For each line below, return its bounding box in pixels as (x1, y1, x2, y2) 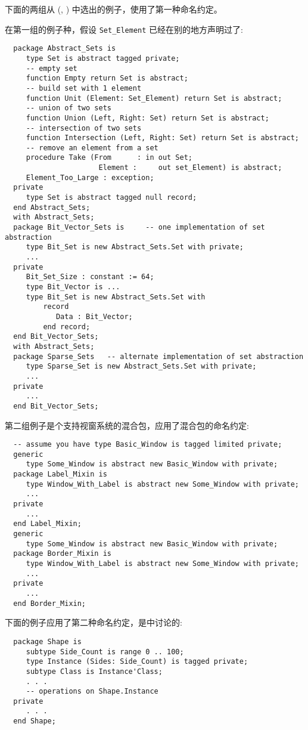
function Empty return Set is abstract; (26, 74, 188, 83)
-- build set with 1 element (26, 83, 142, 92)
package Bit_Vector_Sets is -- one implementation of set (13, 223, 265, 232)
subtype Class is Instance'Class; (26, 667, 163, 676)
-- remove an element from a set (26, 143, 158, 152)
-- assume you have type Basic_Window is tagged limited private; (13, 440, 282, 449)
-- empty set (26, 64, 77, 73)
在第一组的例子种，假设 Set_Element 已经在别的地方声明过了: (5, 23, 243, 35)
